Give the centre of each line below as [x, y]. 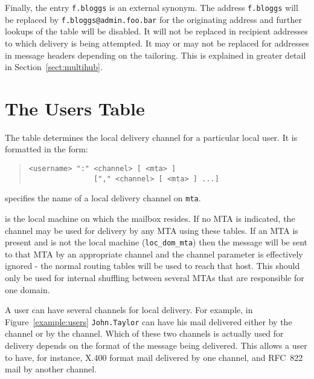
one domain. [27, 289]
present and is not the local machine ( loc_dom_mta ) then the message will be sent [156, 242]
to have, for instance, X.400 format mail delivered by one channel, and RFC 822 [154, 357]
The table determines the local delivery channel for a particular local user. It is [151, 137]
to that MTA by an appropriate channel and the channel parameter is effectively [154, 254]
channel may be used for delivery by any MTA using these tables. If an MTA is [152, 230]
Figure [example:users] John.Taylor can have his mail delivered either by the [149, 321]
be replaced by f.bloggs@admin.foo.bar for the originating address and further [153, 19]
